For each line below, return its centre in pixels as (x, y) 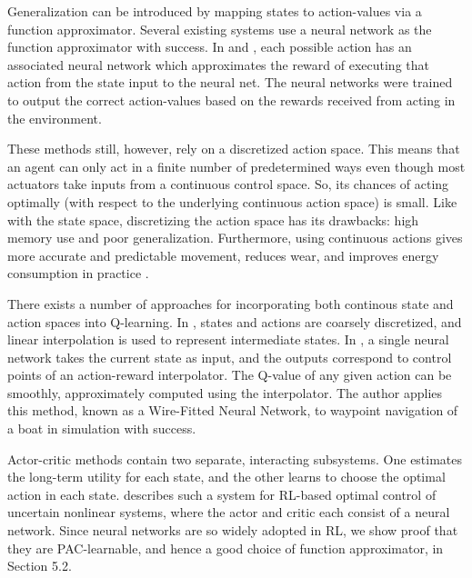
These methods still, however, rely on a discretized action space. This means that (234, 149)
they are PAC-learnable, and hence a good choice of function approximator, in (226, 548)
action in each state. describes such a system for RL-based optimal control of (222, 494)
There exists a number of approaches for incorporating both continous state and (231, 303)
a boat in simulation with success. (102, 429)
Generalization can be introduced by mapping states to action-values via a (215, 11)
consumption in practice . (78, 273)
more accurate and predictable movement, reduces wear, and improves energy (223, 255)
